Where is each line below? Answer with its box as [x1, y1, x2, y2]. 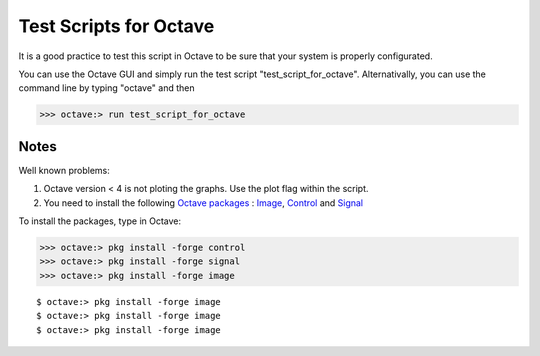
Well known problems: [18, 164, 110, 176]
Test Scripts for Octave [18, 15, 215, 37]
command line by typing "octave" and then [18, 82, 195, 94]
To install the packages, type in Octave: [18, 215, 182, 227]
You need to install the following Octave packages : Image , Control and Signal [43, 196, 364, 209]
